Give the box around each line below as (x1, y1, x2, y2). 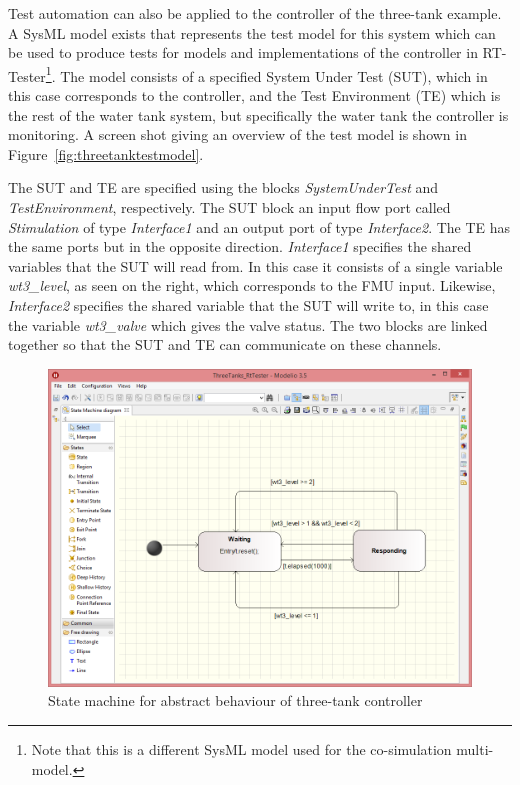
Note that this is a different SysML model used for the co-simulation (31, 738, 452, 759)
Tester (8, 65, 46, 86)
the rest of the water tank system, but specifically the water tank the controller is (8, 104, 509, 125)
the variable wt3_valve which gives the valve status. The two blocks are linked (8, 314, 488, 335)
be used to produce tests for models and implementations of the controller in (8, 42, 478, 63)
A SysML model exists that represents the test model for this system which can (8, 22, 496, 43)
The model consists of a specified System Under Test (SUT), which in (60, 65, 488, 86)
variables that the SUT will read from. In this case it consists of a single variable (8, 255, 503, 276)
